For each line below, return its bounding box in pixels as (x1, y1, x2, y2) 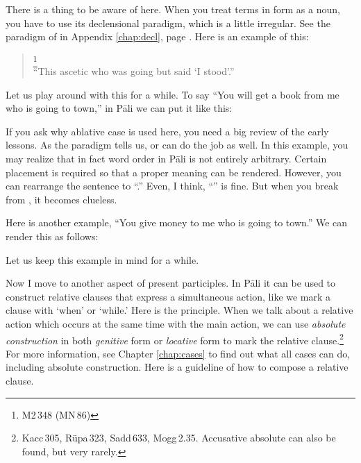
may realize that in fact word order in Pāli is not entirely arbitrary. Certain (6, 151, 327, 166)
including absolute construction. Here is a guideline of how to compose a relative (6, 360, 349, 374)
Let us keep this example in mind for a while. (6, 252, 199, 267)
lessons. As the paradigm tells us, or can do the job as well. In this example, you (6, 137, 349, 152)
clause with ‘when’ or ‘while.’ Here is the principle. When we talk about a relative (6, 303, 353, 317)
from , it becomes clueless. (6, 192, 117, 206)
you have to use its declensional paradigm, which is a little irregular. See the (6, 15, 330, 30)
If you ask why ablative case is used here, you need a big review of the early (6, 124, 329, 138)
